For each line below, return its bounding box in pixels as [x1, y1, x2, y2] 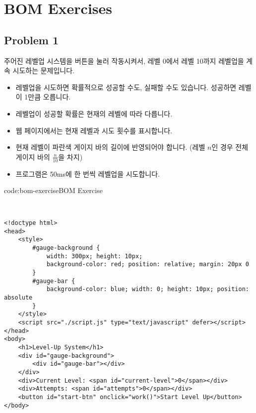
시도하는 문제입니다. [12, 65, 75, 76]
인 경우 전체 [211, 142, 249, 152]
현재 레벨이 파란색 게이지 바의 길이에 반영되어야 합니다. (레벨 [15, 142, 205, 152]
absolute [4, 294, 33, 301]
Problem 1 [4, 32, 59, 47]
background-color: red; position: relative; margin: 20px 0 [46, 261, 249, 268]
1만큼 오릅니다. [24, 92, 71, 102]
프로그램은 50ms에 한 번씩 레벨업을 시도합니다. [15, 168, 160, 179]
